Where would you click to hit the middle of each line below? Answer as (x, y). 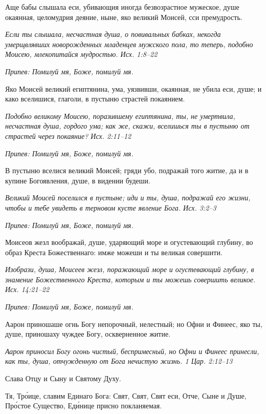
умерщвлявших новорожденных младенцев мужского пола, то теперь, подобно (129, 44)
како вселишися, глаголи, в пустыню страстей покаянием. (95, 99)
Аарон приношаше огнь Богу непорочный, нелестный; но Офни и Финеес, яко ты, (134, 324)
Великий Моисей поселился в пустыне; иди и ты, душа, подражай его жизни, (128, 198)
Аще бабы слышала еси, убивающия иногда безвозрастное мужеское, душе (122, 7)
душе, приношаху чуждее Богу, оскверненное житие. (88, 334)
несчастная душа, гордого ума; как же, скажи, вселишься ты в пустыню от (127, 126)
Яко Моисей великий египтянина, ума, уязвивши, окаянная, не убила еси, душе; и (134, 88)
